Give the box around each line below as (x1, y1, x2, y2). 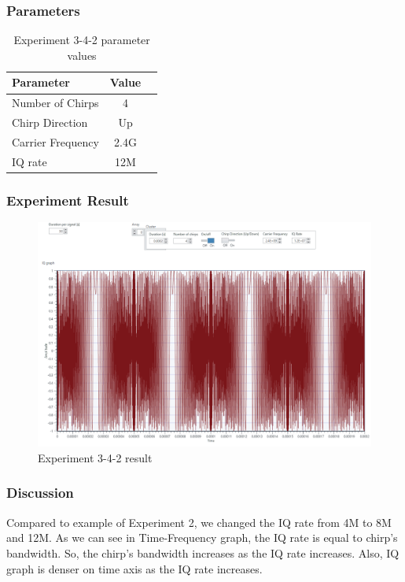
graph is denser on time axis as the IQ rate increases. (6, 560, 263, 576)
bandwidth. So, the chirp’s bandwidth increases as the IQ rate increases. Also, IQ (6, 544, 399, 561)
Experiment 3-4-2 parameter (13, 32, 150, 48)
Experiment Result (6, 190, 129, 209)
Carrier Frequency (12, 133, 99, 150)
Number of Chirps (12, 95, 99, 111)
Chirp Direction (12, 114, 88, 131)
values (67, 46, 97, 63)
